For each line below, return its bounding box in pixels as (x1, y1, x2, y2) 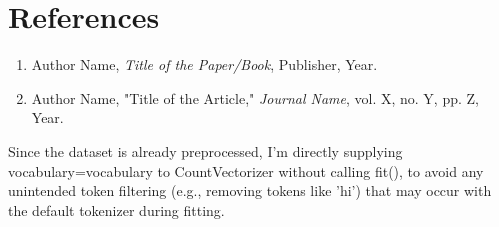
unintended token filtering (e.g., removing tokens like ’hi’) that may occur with (8, 180, 492, 201)
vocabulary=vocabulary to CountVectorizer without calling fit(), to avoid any (8, 160, 484, 181)
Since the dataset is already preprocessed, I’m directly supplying (8, 140, 403, 161)
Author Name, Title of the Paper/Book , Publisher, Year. (31, 54, 378, 75)
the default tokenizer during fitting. (8, 199, 225, 220)
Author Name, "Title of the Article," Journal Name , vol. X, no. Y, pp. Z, (31, 87, 479, 108)
